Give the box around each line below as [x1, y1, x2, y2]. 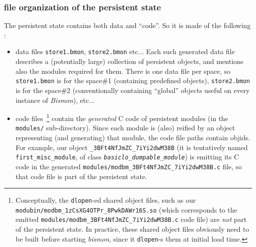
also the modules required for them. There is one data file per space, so [15, 65, 230, 76]
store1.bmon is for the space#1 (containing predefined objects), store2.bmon [15, 75, 250, 86]
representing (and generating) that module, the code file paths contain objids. [15, 132, 251, 142]
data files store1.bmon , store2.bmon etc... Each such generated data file [15, 46, 235, 57]
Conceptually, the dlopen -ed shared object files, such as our [15, 195, 196, 205]
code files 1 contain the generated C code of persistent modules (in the [15, 112, 228, 123]
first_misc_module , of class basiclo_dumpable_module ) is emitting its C [15, 152, 239, 162]
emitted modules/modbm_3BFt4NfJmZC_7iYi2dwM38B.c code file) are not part [15, 214, 247, 224]
